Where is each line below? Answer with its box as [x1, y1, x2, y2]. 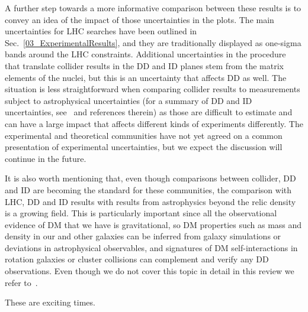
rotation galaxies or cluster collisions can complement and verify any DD [5, 253, 269, 265]
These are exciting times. [5, 296, 95, 308]
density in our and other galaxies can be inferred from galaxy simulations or [5, 230, 281, 242]
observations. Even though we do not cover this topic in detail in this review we [5, 265, 294, 277]
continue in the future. [5, 152, 86, 164]
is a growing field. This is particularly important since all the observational [5, 207, 277, 219]
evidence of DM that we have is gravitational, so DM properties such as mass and [5, 218, 302, 230]
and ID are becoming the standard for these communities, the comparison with [5, 183, 292, 196]
